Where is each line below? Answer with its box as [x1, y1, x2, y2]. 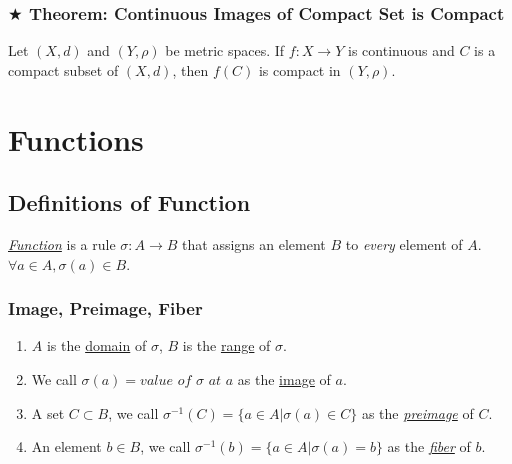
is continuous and [348, 40, 455, 61]
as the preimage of [361, 402, 474, 423]
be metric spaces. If [165, 40, 285, 61]
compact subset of [8, 59, 119, 80]
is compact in [258, 59, 341, 80]
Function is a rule [8, 233, 116, 254]
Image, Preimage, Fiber [8, 296, 203, 321]
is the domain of [46, 335, 147, 356]
